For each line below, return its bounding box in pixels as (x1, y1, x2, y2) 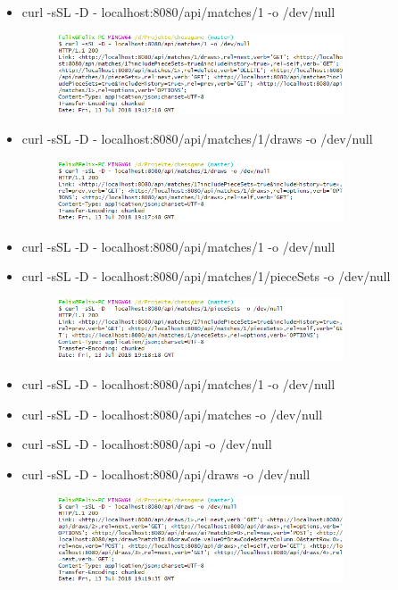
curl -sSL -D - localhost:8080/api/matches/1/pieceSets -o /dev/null (21, 267, 391, 286)
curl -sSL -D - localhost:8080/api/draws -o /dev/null (21, 464, 311, 483)
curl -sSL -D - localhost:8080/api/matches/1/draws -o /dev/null (21, 129, 373, 148)
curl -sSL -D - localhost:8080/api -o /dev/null (21, 435, 272, 453)
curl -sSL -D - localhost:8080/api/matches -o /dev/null (21, 404, 323, 423)
